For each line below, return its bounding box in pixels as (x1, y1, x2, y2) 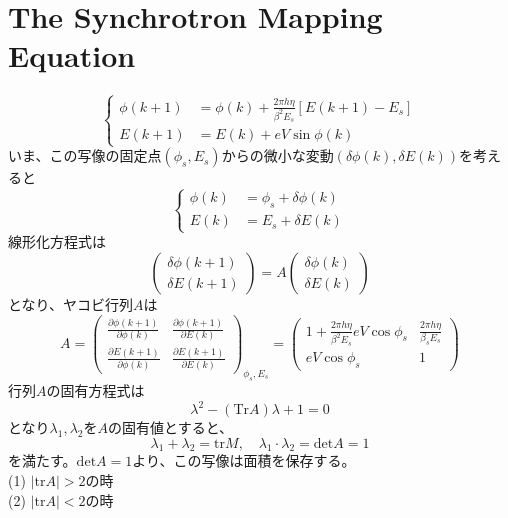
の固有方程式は (46, 380, 145, 400)
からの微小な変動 (221, 145, 334, 166)
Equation (8, 35, 136, 76)
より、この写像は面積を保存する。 (132, 450, 356, 471)
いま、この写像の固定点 (8, 145, 162, 166)
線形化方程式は (8, 231, 106, 252)
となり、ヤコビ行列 (8, 294, 134, 315)
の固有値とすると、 (108, 417, 234, 438)
